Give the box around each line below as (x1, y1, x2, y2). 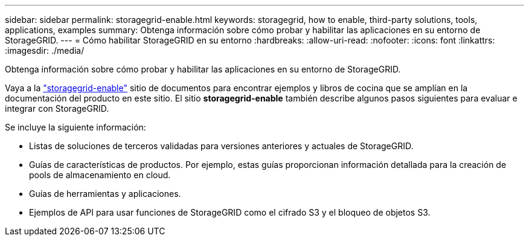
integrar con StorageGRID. (5, 103, 109, 114)
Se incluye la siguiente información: (5, 122, 146, 132)
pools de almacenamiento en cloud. (29, 170, 171, 180)
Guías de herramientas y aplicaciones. (29, 188, 181, 199)
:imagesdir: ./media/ (5, 45, 85, 56)
